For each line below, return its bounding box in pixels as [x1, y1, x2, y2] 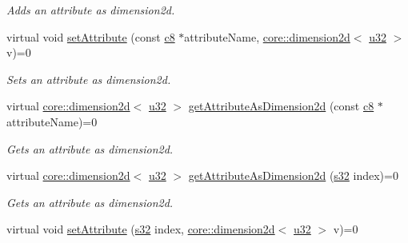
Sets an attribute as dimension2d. [6, 70, 171, 87]
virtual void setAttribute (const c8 [6, 28, 175, 45]
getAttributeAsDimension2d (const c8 [188, 98, 374, 114]
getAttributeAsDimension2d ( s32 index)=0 [188, 167, 398, 184]
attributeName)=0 [6, 113, 98, 129]
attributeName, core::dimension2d [184, 28, 350, 45]
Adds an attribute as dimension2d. [6, 2, 175, 18]
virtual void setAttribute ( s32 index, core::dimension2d [6, 221, 275, 237]
